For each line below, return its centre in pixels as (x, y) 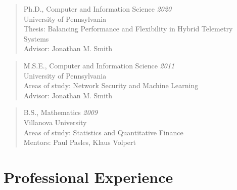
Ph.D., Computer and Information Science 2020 (98, 9)
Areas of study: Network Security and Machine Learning (111, 85)
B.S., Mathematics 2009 (61, 112)
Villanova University (55, 122)
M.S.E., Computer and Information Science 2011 (99, 65)
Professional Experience (88, 177)
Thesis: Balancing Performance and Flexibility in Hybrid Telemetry (128, 29)
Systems (36, 38)
